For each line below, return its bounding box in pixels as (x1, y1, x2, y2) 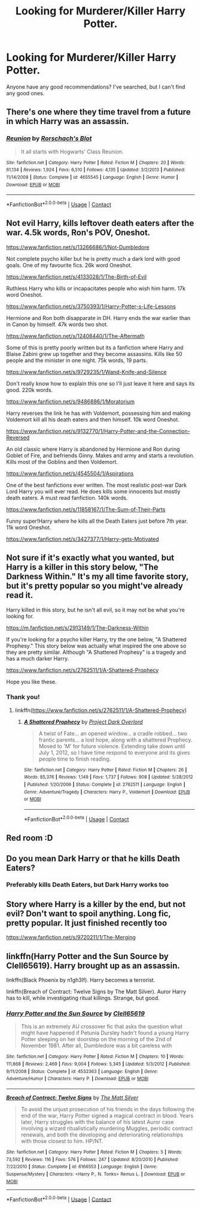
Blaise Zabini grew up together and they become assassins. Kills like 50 (6, 350, 182, 357)
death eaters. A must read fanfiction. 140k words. (6, 494, 128, 501)
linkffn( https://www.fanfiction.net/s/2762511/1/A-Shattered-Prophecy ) (14, 706, 187, 714)
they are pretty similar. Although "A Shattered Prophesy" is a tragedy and (6, 649, 187, 656)
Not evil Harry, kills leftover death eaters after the (6, 218, 194, 228)
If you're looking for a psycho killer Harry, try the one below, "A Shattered (6, 635, 187, 643)
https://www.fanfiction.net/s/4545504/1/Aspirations (6, 469, 134, 477)
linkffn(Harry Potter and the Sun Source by (6, 951, 169, 961)
